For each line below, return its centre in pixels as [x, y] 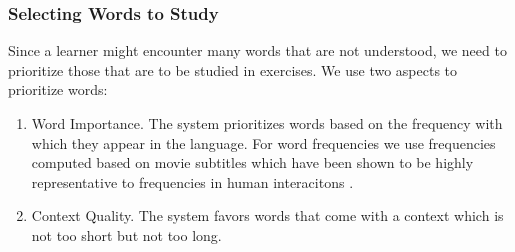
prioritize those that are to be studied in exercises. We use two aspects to [233, 69]
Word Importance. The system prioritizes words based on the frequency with [267, 123]
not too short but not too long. [126, 234]
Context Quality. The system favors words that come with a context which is [267, 215]
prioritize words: [58, 89]
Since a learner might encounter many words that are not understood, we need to [257, 50]
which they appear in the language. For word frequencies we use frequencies [263, 142]
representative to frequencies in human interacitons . [192, 181]
